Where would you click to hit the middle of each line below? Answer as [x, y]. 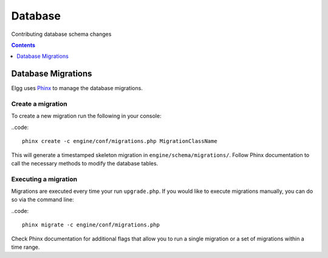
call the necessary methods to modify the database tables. [85, 163]
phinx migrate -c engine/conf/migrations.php [91, 225]
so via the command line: [43, 200]
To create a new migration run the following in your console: [86, 116]
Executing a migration [44, 179]
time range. [26, 247]
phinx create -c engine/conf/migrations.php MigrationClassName [120, 141]
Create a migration [39, 104]
